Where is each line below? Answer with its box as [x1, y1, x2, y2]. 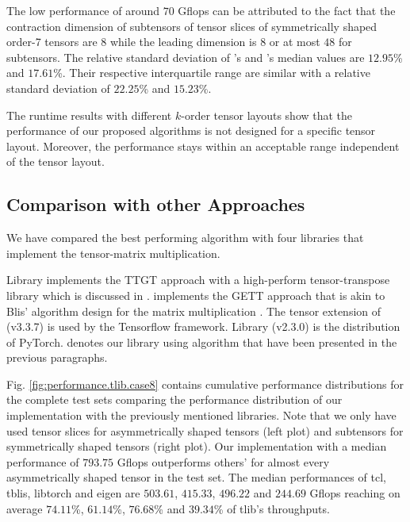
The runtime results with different [6, 106, 172, 123]
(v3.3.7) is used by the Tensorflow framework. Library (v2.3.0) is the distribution [6, 318, 400, 335]
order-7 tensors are [6, 33, 98, 50]
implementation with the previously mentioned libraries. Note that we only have [6, 407, 397, 424]
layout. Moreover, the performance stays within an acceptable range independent [6, 137, 400, 154]
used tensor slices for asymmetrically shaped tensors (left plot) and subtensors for [6, 422, 404, 439]
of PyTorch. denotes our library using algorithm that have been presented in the [6, 333, 397, 350]
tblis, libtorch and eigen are [6, 485, 140, 501]
